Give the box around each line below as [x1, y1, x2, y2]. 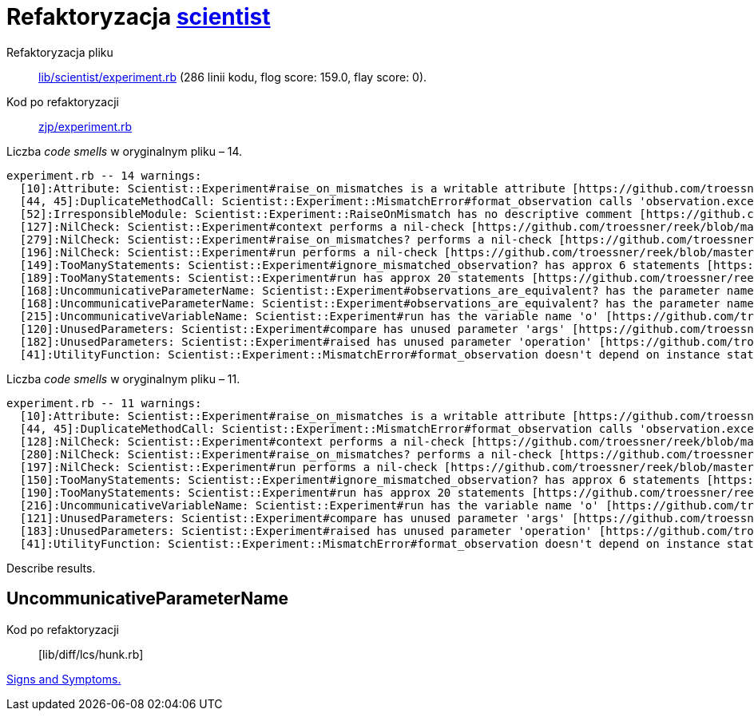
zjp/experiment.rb [38, 119, 133, 133]
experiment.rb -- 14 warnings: [6, 168, 202, 182]
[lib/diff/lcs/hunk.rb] [38, 647, 144, 661]
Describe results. [6, 561, 96, 575]
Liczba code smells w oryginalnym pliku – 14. [6, 144, 243, 158]
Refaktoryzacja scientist [6, 3, 271, 30]
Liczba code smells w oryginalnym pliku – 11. [6, 371, 240, 386]
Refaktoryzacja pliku [6, 45, 113, 59]
